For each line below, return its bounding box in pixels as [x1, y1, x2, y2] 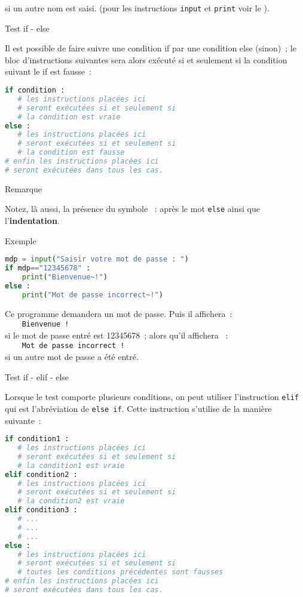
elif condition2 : [5, 470, 78, 479]
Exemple [5, 234, 36, 247]
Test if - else [5, 21, 50, 34]
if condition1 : [5, 435, 69, 444]
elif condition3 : [5, 506, 78, 515]
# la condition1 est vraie [17, 461, 125, 470]
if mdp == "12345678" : [5, 264, 91, 273]
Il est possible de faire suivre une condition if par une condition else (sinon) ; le [5, 42, 296, 54]
